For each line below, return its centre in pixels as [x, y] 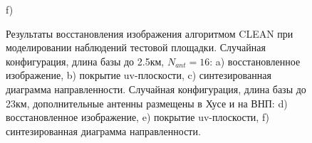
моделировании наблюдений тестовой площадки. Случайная [136, 47]
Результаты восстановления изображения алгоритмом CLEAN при [150, 33]
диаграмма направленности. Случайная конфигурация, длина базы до [156, 89]
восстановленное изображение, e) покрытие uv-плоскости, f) [138, 117]
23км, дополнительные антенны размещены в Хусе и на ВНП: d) [147, 103]
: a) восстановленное [255, 61]
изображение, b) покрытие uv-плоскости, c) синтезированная [139, 75]
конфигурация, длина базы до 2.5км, [85, 61]
